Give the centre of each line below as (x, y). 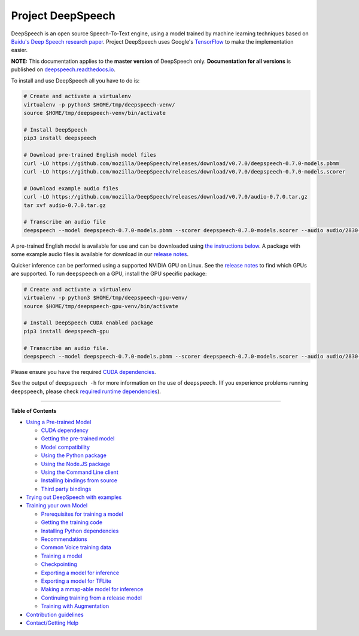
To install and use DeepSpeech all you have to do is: (75, 80)
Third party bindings (66, 489)
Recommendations (64, 539)
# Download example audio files (71, 188)
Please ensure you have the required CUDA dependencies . (83, 372)
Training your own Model (57, 506)
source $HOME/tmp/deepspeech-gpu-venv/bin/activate (101, 306)
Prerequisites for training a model (82, 514)
